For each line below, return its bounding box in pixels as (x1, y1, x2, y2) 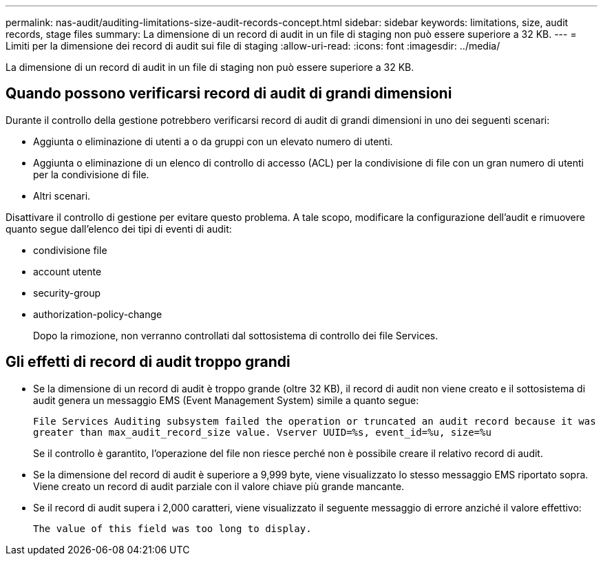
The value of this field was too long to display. (33, 522, 312, 534)
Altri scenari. (33, 189, 91, 202)
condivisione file (33, 244, 107, 256)
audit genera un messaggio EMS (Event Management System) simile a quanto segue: (33, 394, 419, 406)
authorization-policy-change (33, 308, 162, 320)
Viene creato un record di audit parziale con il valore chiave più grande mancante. (33, 480, 405, 492)
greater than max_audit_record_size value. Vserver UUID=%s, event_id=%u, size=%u (33, 426, 491, 438)
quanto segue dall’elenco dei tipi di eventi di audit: (6, 222, 232, 235)
